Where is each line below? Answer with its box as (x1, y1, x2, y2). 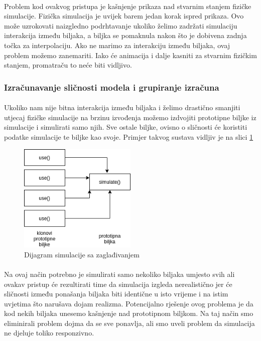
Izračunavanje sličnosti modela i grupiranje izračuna (4, 81, 219, 93)
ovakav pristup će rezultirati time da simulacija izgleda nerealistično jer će (4, 278, 232, 289)
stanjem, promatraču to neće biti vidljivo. (4, 60, 132, 70)
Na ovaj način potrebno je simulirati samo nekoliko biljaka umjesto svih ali (4, 268, 235, 279)
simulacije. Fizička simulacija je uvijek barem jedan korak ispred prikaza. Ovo (4, 11, 244, 21)
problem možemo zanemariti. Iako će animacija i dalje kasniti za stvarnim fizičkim (4, 50, 257, 60)
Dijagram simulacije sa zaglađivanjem (24, 249, 140, 259)
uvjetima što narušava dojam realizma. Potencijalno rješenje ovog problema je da (4, 298, 253, 308)
